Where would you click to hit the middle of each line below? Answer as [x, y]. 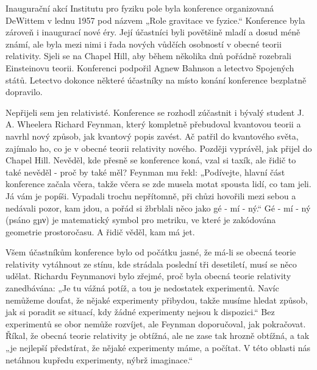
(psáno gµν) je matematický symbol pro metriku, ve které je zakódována [141, 220]
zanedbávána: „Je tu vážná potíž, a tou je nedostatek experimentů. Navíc [142, 288]
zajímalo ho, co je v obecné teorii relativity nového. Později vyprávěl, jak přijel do [159, 148]
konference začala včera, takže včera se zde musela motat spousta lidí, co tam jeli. [158, 184]
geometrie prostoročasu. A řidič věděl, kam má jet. [100, 231]
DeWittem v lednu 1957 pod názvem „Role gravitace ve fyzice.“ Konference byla [155, 20]
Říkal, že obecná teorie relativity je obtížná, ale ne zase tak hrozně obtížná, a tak [158, 336]
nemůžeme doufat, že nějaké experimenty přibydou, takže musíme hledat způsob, [157, 300]
